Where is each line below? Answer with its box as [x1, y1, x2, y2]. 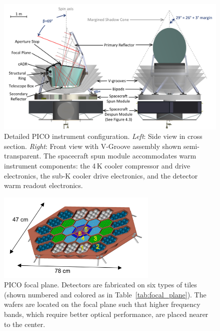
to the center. [4, 318, 45, 329]
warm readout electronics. [4, 180, 83, 191]
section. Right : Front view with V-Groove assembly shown [4, 140, 181, 151]
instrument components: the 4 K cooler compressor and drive [4, 160, 190, 171]
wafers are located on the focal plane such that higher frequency [4, 299, 200, 309]
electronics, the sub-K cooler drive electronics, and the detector [4, 170, 198, 181]
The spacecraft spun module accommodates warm [43, 150, 196, 161]
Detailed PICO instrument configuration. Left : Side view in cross [4, 131, 202, 141]
